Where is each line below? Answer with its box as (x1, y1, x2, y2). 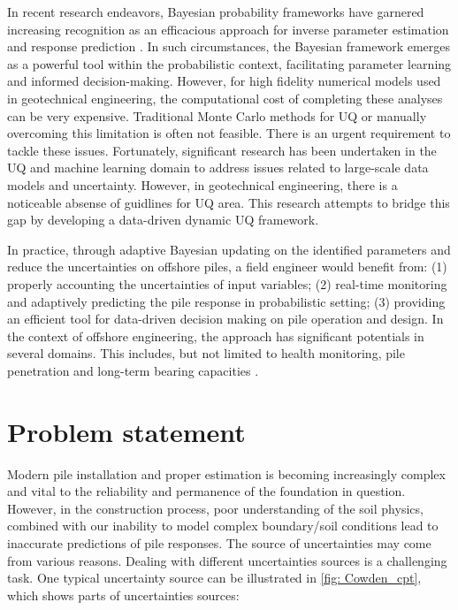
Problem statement (7, 413, 246, 449)
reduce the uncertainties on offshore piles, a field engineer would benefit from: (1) (7, 257, 447, 276)
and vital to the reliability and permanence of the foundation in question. (7, 482, 406, 500)
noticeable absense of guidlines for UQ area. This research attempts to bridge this (7, 193, 450, 211)
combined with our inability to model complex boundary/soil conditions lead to (7, 516, 439, 535)
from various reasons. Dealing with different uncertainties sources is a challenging (7, 551, 447, 569)
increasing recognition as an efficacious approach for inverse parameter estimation (7, 19, 449, 38)
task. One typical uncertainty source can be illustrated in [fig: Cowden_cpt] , (7, 568, 422, 587)
